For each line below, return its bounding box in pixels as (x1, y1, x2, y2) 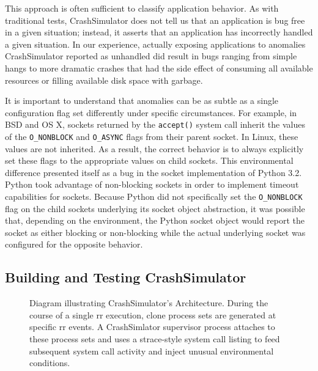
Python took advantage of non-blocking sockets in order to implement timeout (5, 178, 299, 191)
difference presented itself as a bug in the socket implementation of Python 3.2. (5, 166, 302, 178)
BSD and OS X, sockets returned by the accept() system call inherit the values (5, 118, 305, 131)
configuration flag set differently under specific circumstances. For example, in (5, 106, 297, 119)
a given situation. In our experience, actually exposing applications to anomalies (5, 37, 306, 50)
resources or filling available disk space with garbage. (5, 73, 203, 86)
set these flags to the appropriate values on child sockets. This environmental (5, 154, 294, 167)
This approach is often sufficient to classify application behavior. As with (5, 2, 279, 14)
